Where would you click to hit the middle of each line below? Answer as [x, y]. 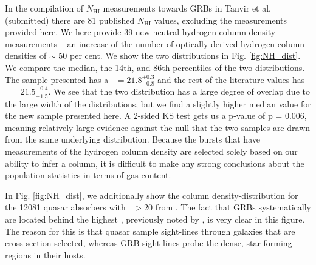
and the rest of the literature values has [231, 79]
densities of [26, 55]
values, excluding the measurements [221, 20]
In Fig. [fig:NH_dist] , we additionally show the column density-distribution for [152, 195]
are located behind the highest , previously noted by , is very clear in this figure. [155, 219]
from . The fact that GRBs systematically [233, 207]
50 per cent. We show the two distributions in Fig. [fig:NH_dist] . [180, 55]
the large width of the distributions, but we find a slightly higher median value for [158, 103]
